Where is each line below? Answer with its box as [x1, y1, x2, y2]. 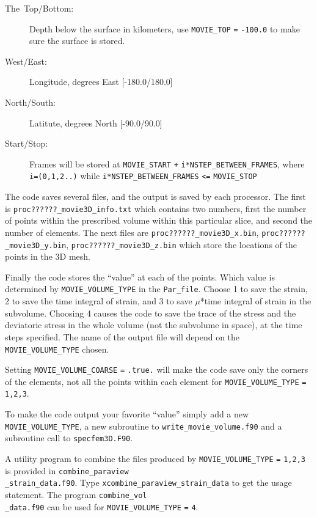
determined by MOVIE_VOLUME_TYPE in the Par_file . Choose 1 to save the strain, [5, 282, 308, 295]
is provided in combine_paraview [5, 464, 129, 477]
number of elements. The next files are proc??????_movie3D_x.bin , [5, 226, 259, 238]
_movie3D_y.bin [5, 241, 67, 250]
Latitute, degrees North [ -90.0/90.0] [29, 116, 162, 129]
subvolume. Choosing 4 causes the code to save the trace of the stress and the [5, 306, 296, 319]
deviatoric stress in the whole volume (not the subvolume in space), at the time [5, 318, 302, 331]
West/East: [5, 54, 47, 67]
